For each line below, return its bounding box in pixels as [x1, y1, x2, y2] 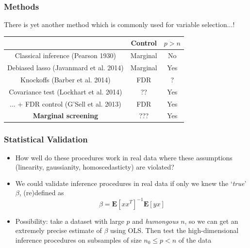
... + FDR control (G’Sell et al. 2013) [10, 98, 121, 108]
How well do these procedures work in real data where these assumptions [15, 152, 233, 162]
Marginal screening [33, 110, 98, 121]
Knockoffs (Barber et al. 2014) [20, 74, 111, 84]
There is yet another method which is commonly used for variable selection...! [4, 19, 235, 30]
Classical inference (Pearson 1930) [15, 50, 116, 61]
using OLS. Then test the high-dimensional [110, 225, 239, 235]
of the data [178, 234, 212, 245]
